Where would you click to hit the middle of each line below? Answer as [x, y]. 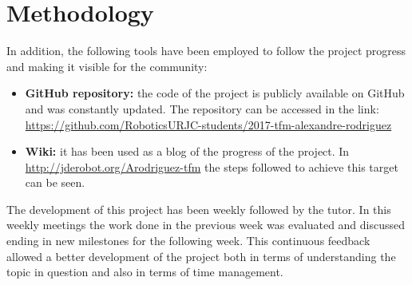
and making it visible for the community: [107, 66]
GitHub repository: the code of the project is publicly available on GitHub [215, 93]
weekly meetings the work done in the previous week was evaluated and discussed [206, 225]
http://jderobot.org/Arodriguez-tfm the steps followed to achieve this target [212, 166]
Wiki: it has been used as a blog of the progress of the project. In [187, 151]
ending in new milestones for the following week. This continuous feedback [188, 241]
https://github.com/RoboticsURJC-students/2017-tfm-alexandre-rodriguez [208, 124]
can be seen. [55, 182]
